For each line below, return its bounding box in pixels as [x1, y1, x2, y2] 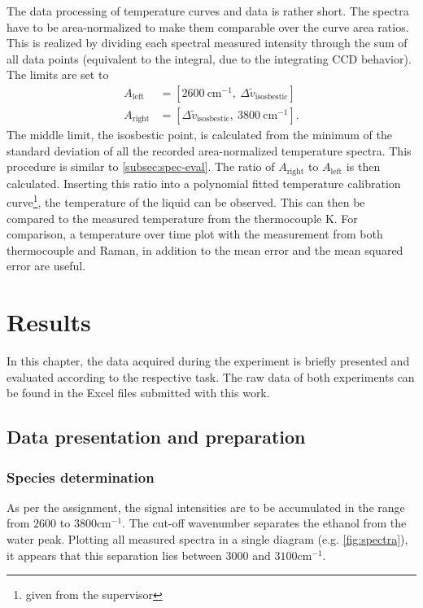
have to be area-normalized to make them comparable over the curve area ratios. [7, 18, 409, 35]
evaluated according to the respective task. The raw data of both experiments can [7, 368, 415, 385]
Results [7, 305, 91, 339]
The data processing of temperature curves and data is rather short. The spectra [7, 2, 409, 19]
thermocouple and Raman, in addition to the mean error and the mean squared [7, 241, 403, 258]
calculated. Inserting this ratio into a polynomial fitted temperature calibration [7, 174, 401, 191]
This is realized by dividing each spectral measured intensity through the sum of [7, 34, 408, 51]
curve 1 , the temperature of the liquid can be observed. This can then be [7, 191, 365, 210]
